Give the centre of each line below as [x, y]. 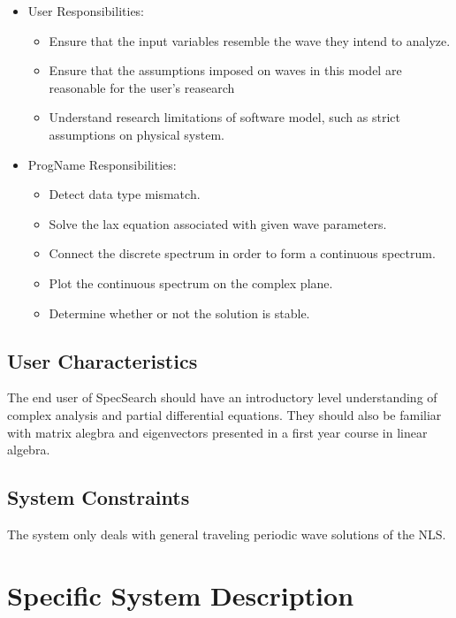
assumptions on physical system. [137, 134]
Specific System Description [181, 595]
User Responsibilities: [86, 11]
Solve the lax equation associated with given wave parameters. [218, 223]
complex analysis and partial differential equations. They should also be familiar [224, 414]
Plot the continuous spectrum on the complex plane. [191, 282]
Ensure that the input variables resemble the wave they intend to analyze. [250, 40]
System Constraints [99, 497]
